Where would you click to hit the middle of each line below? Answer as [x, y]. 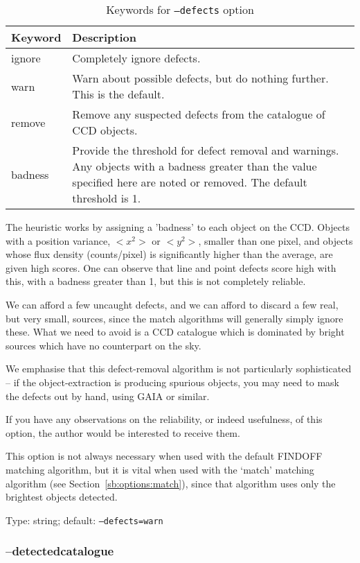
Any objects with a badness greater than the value [195, 166]
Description [104, 37]
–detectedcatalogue [60, 551]
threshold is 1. [107, 198]
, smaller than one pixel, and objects [276, 240]
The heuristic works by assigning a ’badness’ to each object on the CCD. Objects [178, 227]
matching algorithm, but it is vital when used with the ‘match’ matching [160, 469]
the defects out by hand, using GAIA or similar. [108, 396]
